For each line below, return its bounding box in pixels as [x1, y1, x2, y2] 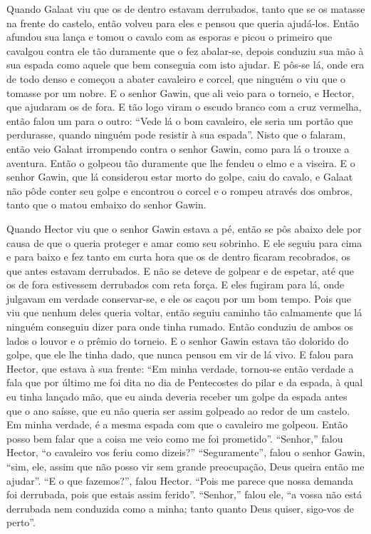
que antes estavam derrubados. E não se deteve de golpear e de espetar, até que [6, 263, 354, 278]
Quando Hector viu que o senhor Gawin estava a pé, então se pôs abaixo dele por [6, 221, 362, 236]
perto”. [6, 515, 36, 530]
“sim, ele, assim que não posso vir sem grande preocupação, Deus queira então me [6, 459, 365, 473]
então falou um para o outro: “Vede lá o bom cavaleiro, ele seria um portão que [6, 113, 353, 128]
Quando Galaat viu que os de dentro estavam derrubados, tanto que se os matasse [6, 1, 365, 16]
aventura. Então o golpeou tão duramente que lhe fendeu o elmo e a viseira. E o [6, 155, 355, 170]
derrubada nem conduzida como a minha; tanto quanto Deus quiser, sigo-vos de [6, 500, 354, 515]
